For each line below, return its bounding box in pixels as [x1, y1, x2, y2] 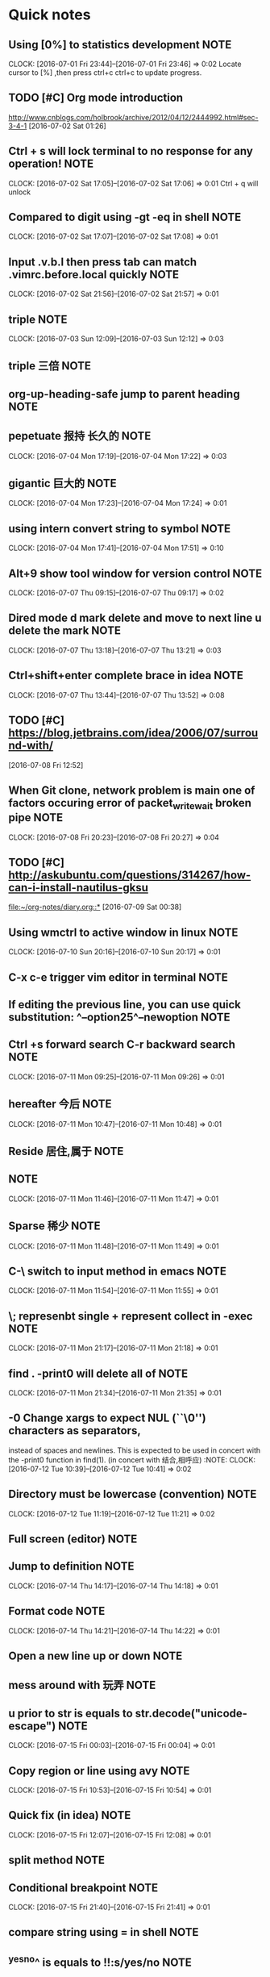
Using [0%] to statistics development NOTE [8, 38, 232, 52]
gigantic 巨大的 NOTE [8, 477, 117, 490]
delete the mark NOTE [8, 624, 121, 638]
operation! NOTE [8, 157, 94, 171]
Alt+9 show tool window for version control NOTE [8, 566, 263, 580]
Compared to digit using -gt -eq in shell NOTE [8, 211, 242, 224]
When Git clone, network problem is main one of [8, 783, 255, 797]
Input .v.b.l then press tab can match [8, 255, 197, 269]
